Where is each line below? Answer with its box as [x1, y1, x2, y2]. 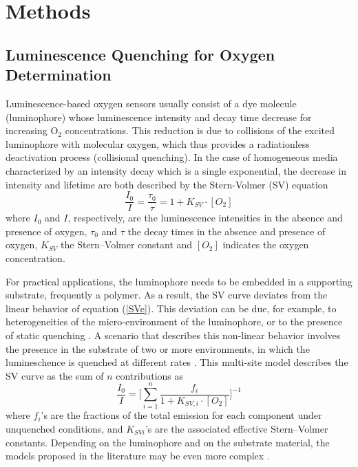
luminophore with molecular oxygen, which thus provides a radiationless [6, 136, 310, 151]
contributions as [116, 368, 184, 382]
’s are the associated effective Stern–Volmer [145, 422, 328, 436]
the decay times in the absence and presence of [127, 224, 326, 238]
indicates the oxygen [222, 237, 309, 252]
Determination [6, 64, 112, 85]
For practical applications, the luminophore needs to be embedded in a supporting [6, 274, 352, 288]
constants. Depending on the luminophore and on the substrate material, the [6, 435, 330, 449]
